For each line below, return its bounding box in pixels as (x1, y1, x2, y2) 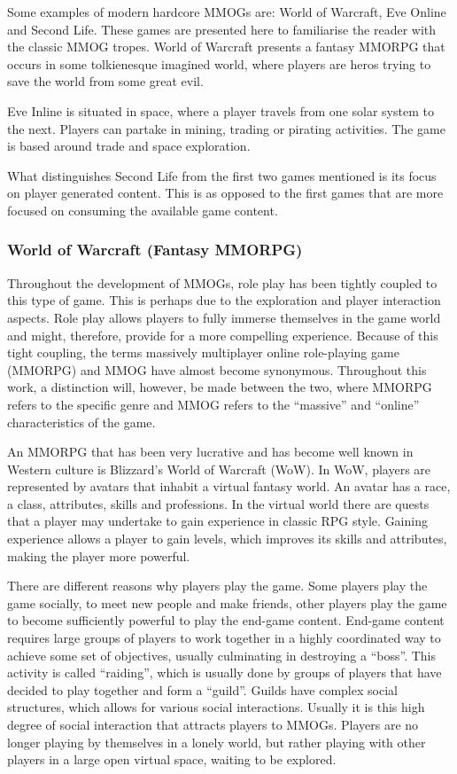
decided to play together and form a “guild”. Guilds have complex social (7, 680, 398, 699)
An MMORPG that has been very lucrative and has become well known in (7, 442, 414, 461)
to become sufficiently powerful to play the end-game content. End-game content (7, 611, 445, 629)
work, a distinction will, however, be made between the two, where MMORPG (7, 378, 432, 396)
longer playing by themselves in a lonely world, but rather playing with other (7, 732, 426, 751)
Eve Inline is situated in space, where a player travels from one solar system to (7, 101, 434, 120)
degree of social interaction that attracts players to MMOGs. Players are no (7, 715, 419, 733)
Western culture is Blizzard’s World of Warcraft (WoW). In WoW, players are (7, 459, 431, 478)
